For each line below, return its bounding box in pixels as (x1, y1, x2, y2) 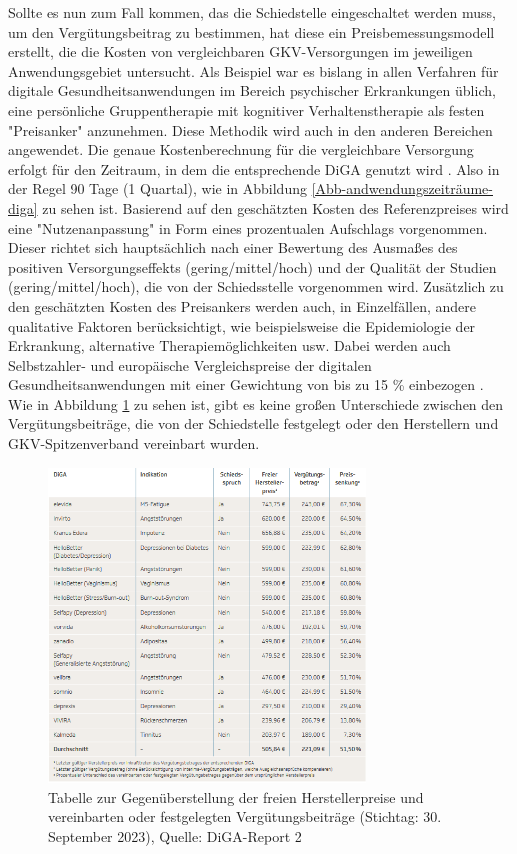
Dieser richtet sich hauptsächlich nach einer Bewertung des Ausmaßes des (8, 237, 458, 258)
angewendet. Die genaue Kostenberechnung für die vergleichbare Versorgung (8, 139, 474, 160)
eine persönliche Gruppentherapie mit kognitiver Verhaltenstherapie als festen (8, 99, 485, 120)
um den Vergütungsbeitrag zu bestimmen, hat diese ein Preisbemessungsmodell (8, 21, 495, 42)
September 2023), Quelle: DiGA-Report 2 (48, 825, 302, 846)
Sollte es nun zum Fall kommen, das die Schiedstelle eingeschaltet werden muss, (8, 2, 496, 22)
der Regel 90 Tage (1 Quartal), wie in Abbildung (8, 178, 307, 199)
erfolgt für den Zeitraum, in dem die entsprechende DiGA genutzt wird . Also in (8, 158, 500, 179)
